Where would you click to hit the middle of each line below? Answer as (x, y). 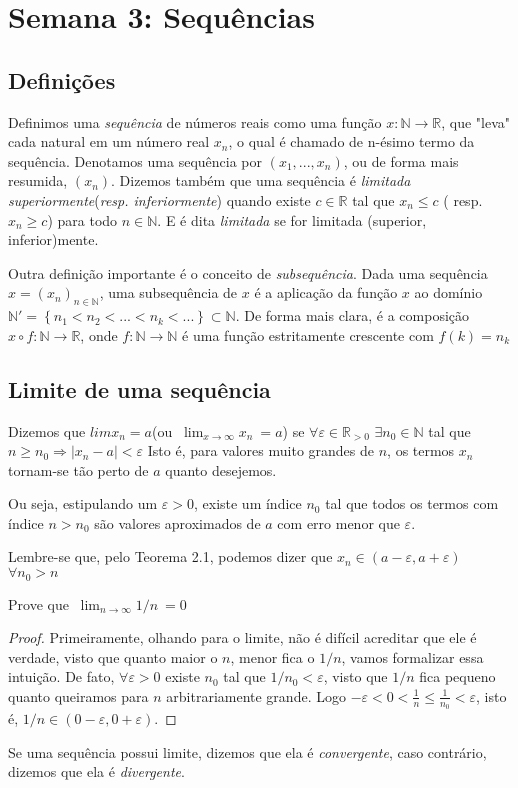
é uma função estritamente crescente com (308, 334)
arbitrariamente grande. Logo (256, 695)
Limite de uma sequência (139, 388)
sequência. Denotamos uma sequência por (135, 160)
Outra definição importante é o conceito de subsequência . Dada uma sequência (248, 272)
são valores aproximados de (177, 522)
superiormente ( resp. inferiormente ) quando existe (159, 199)
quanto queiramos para (78, 695)
